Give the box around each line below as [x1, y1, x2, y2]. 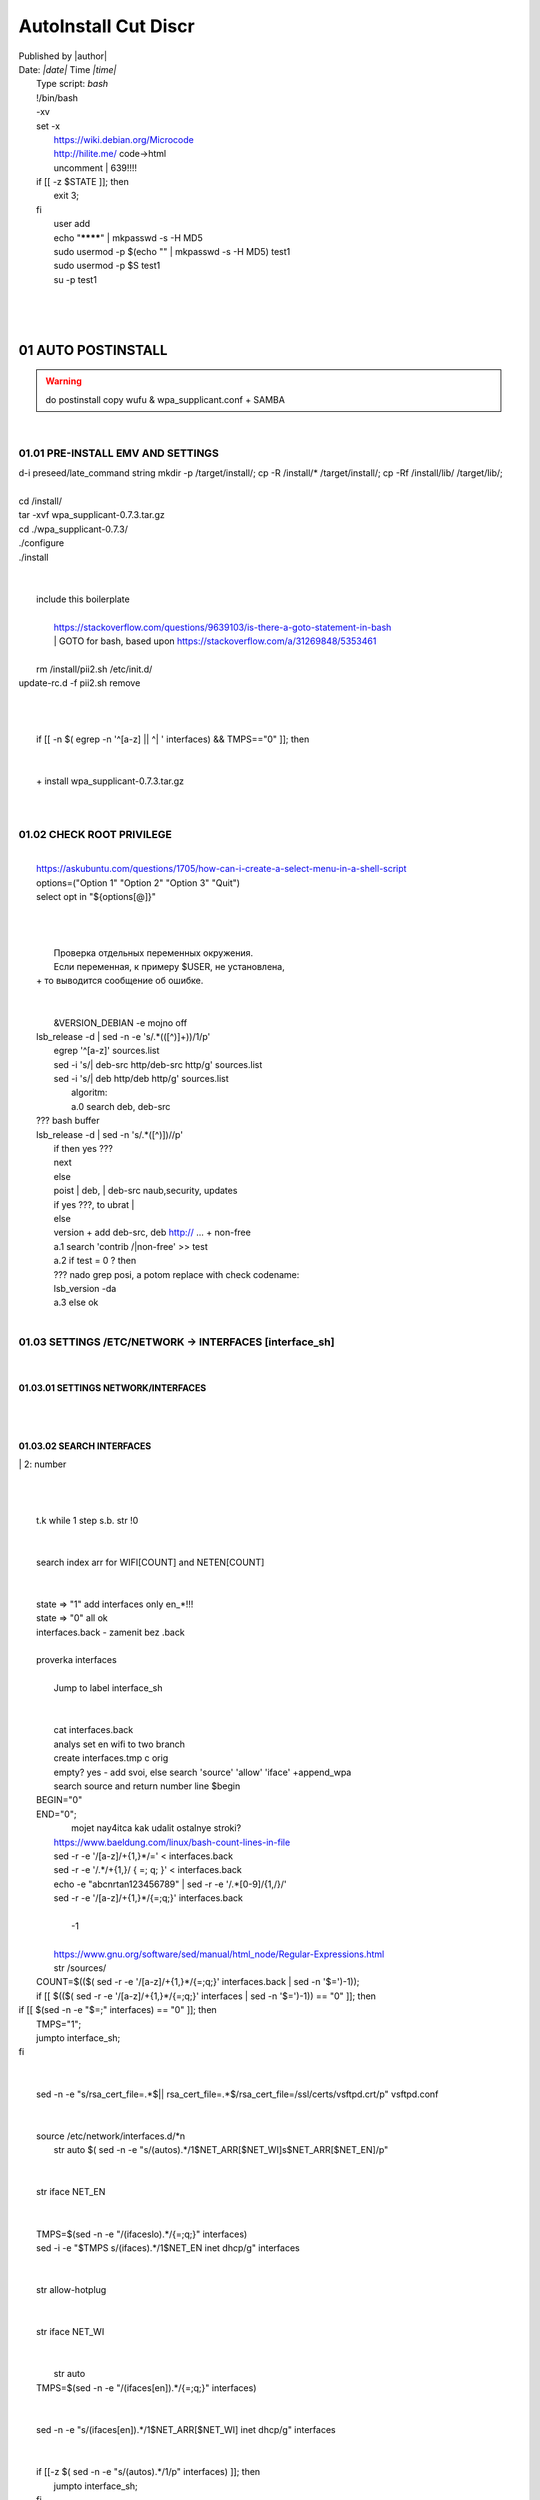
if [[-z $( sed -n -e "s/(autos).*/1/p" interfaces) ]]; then [36, 2466, 261, 2478]
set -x [36, 120, 60, 132]
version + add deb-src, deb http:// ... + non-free [53, 1226, 252, 1239]
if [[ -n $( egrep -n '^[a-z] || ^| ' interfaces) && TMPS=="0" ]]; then [36, 733, 310, 745]
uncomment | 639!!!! [53, 161, 138, 174]
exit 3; [53, 190, 80, 202]
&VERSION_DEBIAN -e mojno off [53, 1016, 188, 1029]
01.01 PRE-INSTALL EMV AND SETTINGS [18, 446, 219, 460]
